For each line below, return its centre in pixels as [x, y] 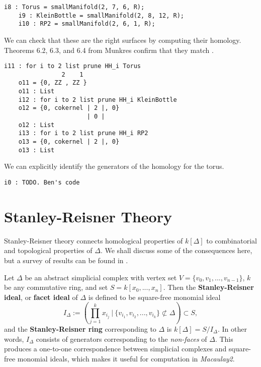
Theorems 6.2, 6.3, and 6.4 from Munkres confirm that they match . [109, 50]
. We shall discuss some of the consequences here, [176, 250]
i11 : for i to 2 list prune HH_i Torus [73, 66]
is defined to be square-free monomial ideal [154, 297]
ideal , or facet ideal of [41, 297]
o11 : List [36, 91]
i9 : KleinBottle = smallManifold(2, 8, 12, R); [101, 15]
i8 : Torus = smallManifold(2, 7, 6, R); [74, 7]
